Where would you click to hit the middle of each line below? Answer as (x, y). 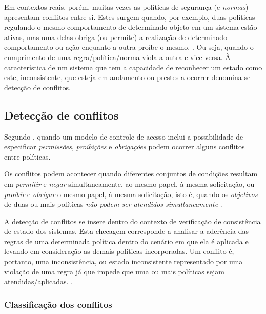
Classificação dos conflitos (58, 304)
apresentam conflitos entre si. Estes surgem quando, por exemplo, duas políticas (130, 17)
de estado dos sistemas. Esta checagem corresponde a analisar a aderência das (126, 231)
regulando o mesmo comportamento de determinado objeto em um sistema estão (131, 27)
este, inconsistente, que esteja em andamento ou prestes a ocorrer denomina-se (127, 77)
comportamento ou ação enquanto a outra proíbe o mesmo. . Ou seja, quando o (129, 47)
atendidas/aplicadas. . (38, 281)
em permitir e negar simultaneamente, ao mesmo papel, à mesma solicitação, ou (129, 183)
